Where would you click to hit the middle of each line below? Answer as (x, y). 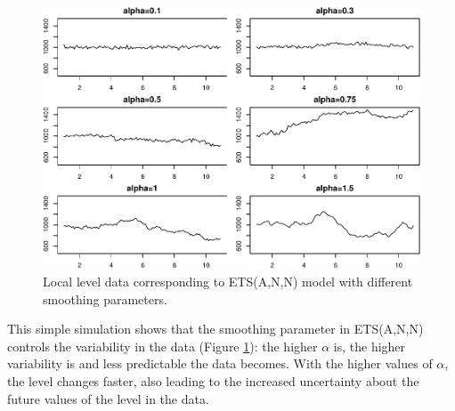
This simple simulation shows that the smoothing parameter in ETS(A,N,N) (215, 329)
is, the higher (370, 346)
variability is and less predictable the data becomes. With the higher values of (220, 363)
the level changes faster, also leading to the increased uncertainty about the (213, 380)
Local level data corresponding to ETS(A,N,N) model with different (228, 281)
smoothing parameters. (105, 298)
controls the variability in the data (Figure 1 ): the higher (162, 346)
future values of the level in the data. (108, 398)
